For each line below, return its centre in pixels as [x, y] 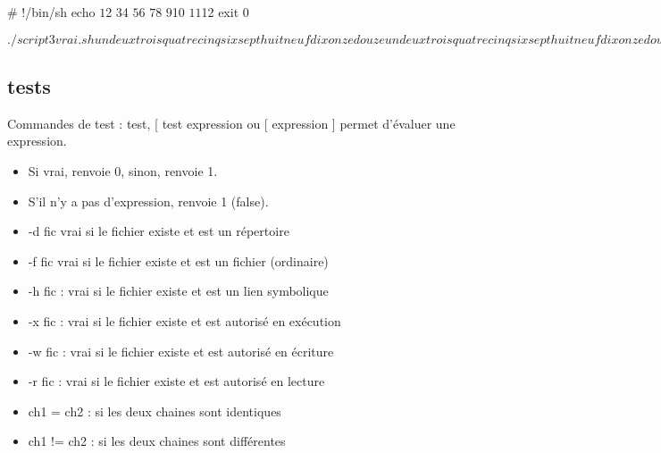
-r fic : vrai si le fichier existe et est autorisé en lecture [176, 381]
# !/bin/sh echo [51, 12]
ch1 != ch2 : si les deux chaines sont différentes [157, 441]
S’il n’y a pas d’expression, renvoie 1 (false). [148, 201]
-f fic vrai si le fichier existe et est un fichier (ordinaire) [178, 260]
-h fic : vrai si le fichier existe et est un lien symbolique [178, 291]
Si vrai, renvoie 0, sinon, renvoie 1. [123, 170]
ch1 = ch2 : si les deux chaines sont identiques [155, 411]
